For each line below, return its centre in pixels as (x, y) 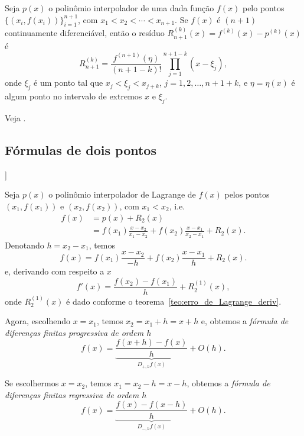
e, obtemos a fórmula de (245, 321)
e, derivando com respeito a (55, 271)
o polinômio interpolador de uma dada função (131, 8)
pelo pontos (263, 8)
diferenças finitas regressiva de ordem (72, 394)
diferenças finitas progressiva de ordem (74, 332)
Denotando (24, 245)
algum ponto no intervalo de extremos (73, 96)
